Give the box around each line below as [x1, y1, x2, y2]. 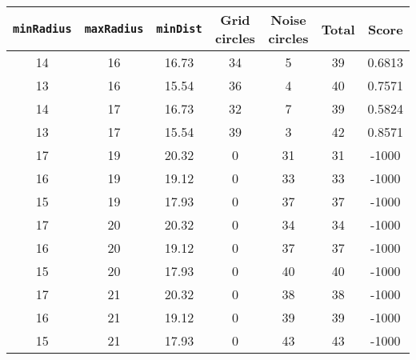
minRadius [13, 22, 72, 35]
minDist [156, 22, 202, 35]
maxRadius [84, 22, 144, 35]
